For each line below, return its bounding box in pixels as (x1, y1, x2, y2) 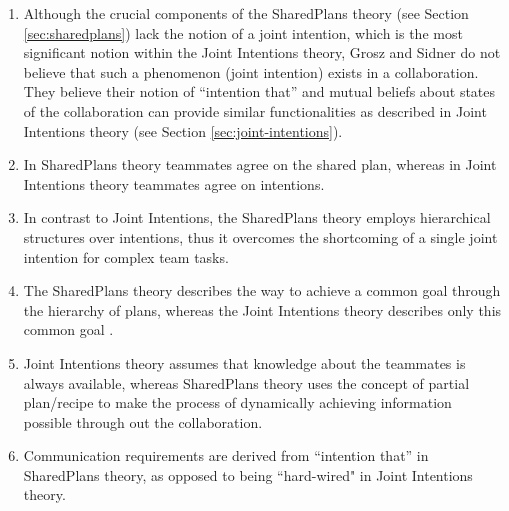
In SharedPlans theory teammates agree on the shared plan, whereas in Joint (23, 154, 497, 175)
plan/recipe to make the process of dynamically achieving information (23, 392, 452, 413)
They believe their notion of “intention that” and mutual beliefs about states (23, 81, 496, 102)
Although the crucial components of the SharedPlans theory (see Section (23, 3, 469, 23)
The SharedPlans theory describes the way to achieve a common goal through (23, 280, 501, 301)
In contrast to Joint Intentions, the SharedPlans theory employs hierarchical (23, 207, 491, 228)
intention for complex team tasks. (23, 246, 229, 267)
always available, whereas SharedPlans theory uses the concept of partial (23, 372, 470, 393)
